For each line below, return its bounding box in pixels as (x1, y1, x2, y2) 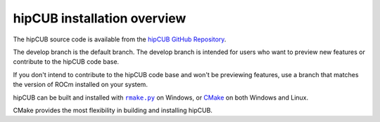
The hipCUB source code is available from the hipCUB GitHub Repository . (13, 35, 227, 43)
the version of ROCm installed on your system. (13, 81, 148, 89)
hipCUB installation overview (13, 11, 186, 26)
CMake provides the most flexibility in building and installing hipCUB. (13, 106, 213, 114)
